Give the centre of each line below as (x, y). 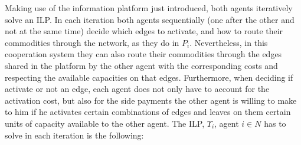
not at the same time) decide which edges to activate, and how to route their (144, 31)
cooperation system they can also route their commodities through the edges (143, 54)
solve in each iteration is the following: (74, 135)
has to (275, 123)
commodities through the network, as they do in (92, 42)
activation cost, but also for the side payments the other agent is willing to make (151, 100)
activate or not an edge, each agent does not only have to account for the (137, 89)
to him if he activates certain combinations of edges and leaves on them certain (148, 112)
